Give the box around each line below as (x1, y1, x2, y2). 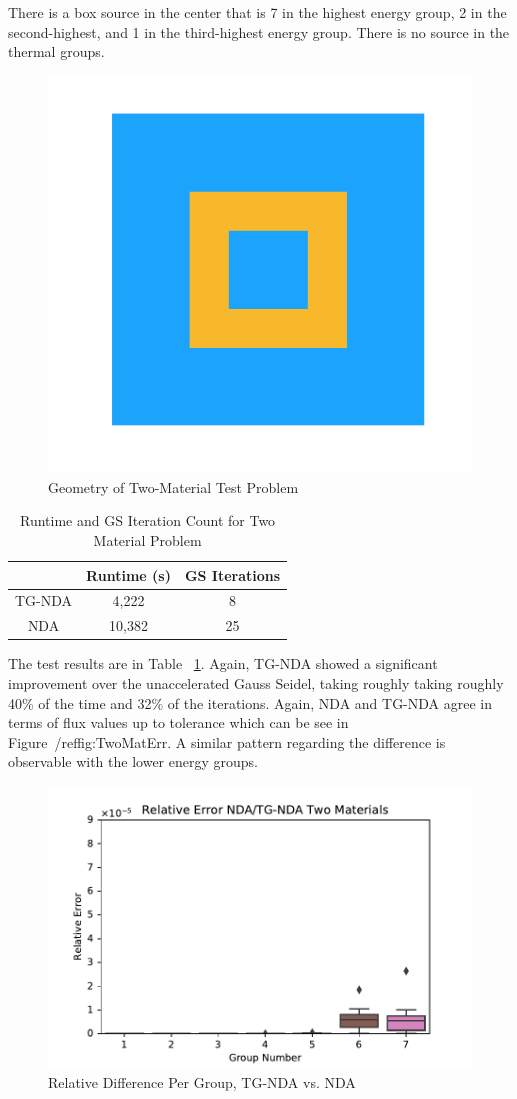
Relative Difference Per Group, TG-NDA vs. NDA (48, 1072, 356, 1093)
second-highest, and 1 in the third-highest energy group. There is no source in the (8, 21, 510, 42)
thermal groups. (8, 41, 105, 62)
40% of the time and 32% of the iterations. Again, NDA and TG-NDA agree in (8, 692, 493, 713)
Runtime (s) (86, 564, 171, 585)
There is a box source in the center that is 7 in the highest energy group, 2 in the (8, 2, 507, 22)
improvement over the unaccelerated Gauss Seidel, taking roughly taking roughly (8, 672, 504, 693)
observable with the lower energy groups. (8, 751, 258, 772)
